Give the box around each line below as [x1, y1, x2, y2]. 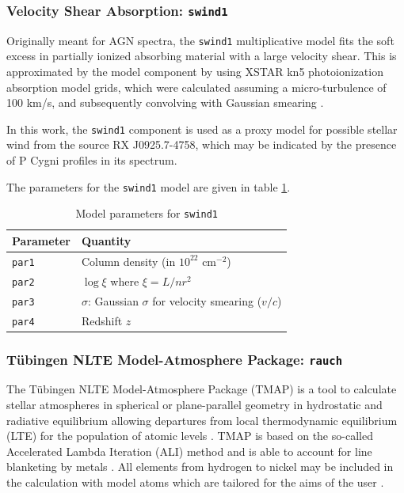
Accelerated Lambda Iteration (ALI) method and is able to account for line [6, 442, 372, 459]
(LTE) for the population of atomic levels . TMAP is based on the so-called [6, 427, 373, 444]
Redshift [81, 312, 123, 328]
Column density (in [81, 252, 176, 269]
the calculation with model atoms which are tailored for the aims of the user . [6, 474, 384, 491]
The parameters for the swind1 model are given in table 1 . [6, 178, 291, 195]
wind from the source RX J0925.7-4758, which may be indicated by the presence [6, 136, 397, 153]
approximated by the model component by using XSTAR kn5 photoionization [6, 63, 383, 80]
